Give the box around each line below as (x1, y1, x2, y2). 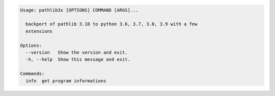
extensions (25, 28, 53, 34)
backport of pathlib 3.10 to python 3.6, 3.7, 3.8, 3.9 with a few (25, 21, 198, 27)
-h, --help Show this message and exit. (25, 57, 131, 63)
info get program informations (25, 78, 106, 83)
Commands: (20, 71, 45, 77)
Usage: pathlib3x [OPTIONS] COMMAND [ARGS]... (20, 7, 139, 13)
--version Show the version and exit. (25, 50, 128, 55)
